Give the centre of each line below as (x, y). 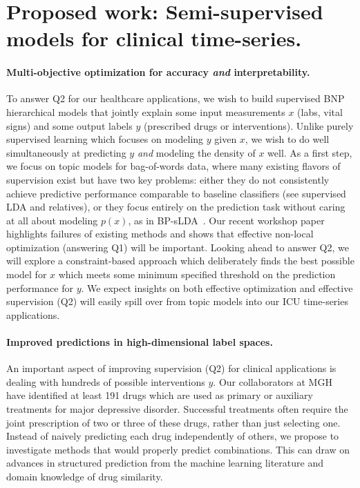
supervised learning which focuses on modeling (105, 139)
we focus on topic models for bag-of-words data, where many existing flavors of (173, 166)
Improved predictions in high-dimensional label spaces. (140, 342)
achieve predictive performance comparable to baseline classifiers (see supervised (176, 193)
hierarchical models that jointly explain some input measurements (146, 111)
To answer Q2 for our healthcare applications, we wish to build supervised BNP (176, 98)
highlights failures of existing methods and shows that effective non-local (160, 234)
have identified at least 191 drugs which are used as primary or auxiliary (160, 395)
